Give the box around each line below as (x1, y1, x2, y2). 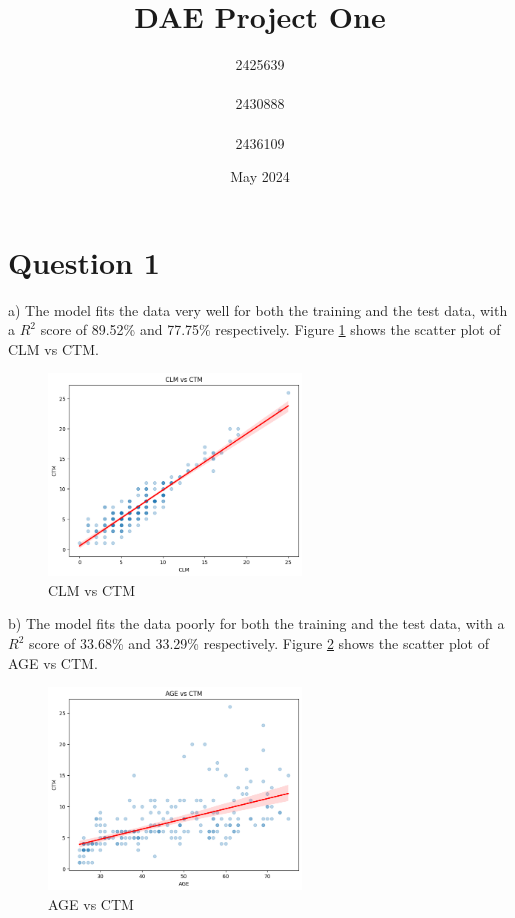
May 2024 (230, 166, 290, 187)
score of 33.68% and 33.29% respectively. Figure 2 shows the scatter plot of (28, 633, 489, 654)
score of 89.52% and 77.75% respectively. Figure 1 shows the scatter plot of (40, 319, 501, 340)
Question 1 (8, 241, 160, 282)
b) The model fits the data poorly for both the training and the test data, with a (8, 613, 505, 634)
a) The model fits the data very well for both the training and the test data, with (8, 299, 508, 320)
